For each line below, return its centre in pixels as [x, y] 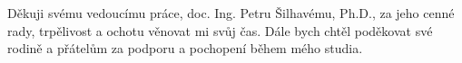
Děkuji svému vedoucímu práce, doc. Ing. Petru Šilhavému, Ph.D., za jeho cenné [231, 13]
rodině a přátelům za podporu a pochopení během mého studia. [185, 48]
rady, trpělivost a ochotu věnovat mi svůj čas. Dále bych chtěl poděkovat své [220, 30]
